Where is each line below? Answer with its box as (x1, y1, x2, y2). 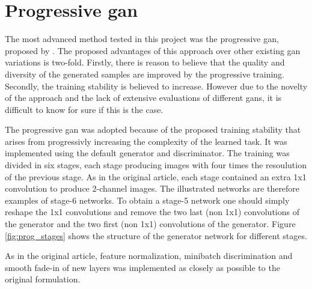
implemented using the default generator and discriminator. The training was (5, 147, 290, 159)
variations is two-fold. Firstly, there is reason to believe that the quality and (5, 56, 285, 68)
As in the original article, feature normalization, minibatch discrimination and (5, 249, 293, 262)
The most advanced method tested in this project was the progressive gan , (5, 32, 279, 45)
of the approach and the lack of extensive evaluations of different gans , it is (5, 91, 282, 104)
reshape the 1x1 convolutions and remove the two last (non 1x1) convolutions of (5, 205, 299, 218)
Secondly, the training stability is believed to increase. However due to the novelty (5, 79, 308, 92)
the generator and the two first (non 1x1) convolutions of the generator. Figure (5, 218, 296, 230)
